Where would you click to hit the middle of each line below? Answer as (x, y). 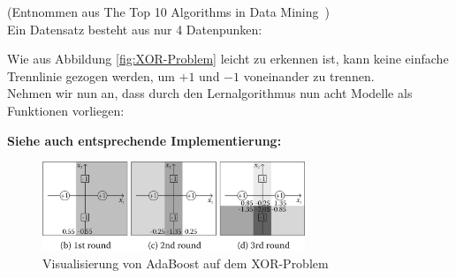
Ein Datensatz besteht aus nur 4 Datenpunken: (135, 29)
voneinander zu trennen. (309, 75)
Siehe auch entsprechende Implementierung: (144, 140)
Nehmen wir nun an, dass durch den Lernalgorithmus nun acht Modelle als (210, 93)
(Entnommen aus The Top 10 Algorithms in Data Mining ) (168, 11)
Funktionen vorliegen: (66, 110)
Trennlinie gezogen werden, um (91, 75)
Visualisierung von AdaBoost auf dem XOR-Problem (186, 263)
